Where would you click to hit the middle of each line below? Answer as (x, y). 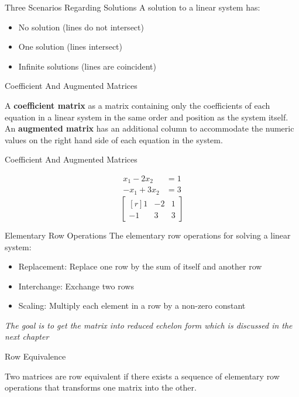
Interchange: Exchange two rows (76, 286)
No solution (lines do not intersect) (81, 27)
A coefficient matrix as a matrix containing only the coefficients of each (138, 105)
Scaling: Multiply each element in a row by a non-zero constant (132, 305)
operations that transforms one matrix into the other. (101, 387)
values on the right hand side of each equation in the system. (114, 139)
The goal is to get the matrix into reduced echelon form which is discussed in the (149, 325)
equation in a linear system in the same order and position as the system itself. (147, 117)
